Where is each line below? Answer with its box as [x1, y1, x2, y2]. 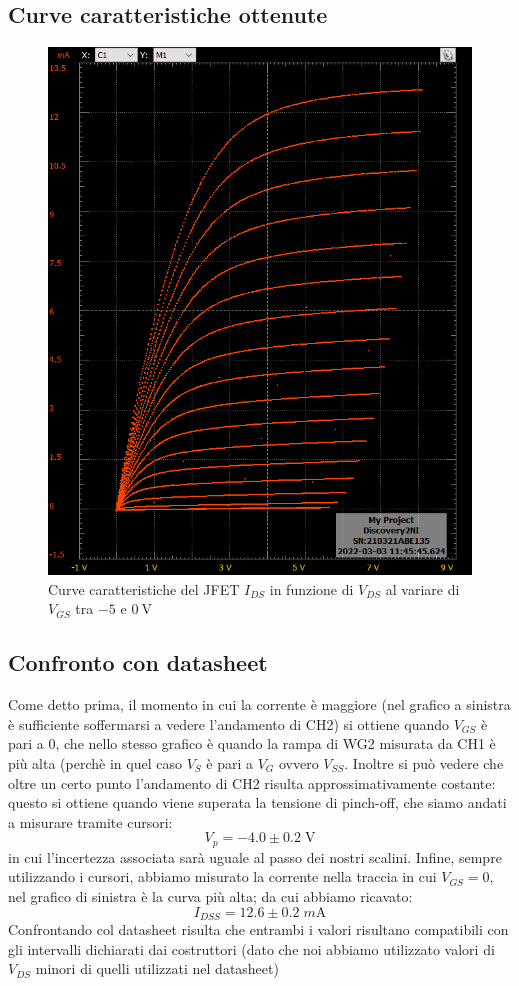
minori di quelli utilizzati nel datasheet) [35, 958, 279, 979]
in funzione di [269, 578, 354, 599]
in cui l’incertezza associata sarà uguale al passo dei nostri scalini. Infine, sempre [8, 846, 502, 867]
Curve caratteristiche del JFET [48, 578, 240, 599]
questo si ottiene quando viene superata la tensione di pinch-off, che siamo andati [8, 792, 507, 813]
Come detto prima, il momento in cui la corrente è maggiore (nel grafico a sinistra [8, 694, 511, 715]
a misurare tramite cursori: [8, 811, 173, 832]
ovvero [278, 753, 319, 774]
